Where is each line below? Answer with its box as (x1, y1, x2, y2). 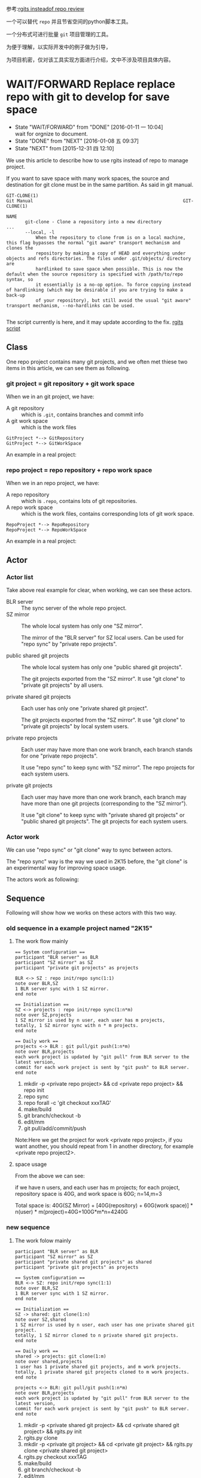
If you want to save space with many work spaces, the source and (6, 174, 169, 181)
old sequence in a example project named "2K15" (6, 924, 153, 932)
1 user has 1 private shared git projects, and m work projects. (14, 1364, 181, 1370)
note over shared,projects (14, 1358, 83, 1364)
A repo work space (6, 504, 53, 511)
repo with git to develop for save (6, 90, 170, 104)
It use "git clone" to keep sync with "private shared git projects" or (21, 811, 185, 819)
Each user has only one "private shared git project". (21, 705, 148, 712)
